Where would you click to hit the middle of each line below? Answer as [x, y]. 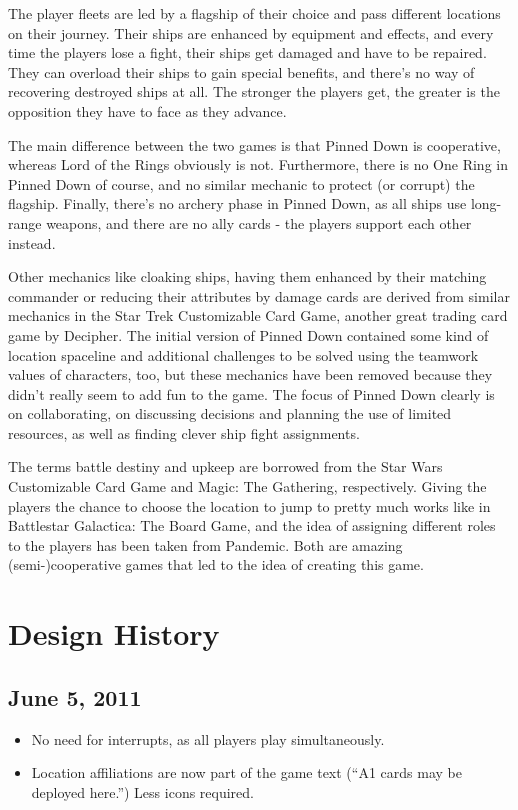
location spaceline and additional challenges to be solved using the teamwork [243, 354]
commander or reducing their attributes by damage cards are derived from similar [259, 295]
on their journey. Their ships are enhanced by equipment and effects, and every [251, 32]
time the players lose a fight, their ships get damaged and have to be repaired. [247, 52]
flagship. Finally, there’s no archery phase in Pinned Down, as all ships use [237, 203]
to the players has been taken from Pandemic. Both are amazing [205, 544]
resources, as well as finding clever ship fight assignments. [184, 432]
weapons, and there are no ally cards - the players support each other [259, 222]
